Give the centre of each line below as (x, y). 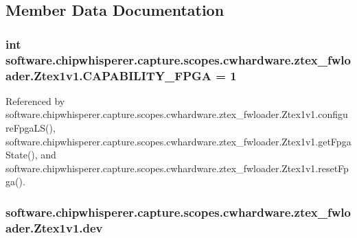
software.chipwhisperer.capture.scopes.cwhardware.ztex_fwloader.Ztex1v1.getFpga (178, 141)
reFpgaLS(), (31, 128)
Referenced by (35, 100)
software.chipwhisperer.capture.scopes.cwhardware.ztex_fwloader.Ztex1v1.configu (177, 114)
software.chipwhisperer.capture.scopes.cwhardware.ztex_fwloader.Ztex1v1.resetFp (177, 168)
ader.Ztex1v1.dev (54, 227)
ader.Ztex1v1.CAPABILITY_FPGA (109, 75)
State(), (22, 155)
